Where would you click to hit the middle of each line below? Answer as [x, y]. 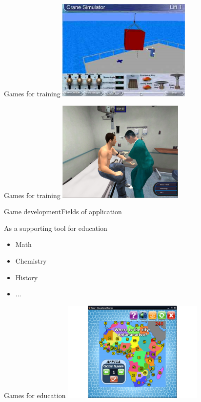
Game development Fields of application [63, 212]
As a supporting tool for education [56, 228]
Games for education [35, 395]
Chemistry [31, 260]
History [27, 277]
